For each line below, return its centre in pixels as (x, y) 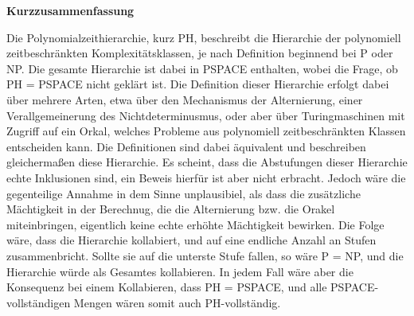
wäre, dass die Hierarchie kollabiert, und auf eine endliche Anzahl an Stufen (191, 240)
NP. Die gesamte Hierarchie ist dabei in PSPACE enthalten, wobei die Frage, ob (202, 68)
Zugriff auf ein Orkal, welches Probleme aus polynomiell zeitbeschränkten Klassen (206, 131)
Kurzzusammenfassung (70, 10)
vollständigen (39, 302)
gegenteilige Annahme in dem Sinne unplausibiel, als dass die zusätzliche (184, 193)
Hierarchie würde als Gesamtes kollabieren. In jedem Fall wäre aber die (180, 271)
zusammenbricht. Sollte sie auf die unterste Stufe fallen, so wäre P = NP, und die (205, 255)
